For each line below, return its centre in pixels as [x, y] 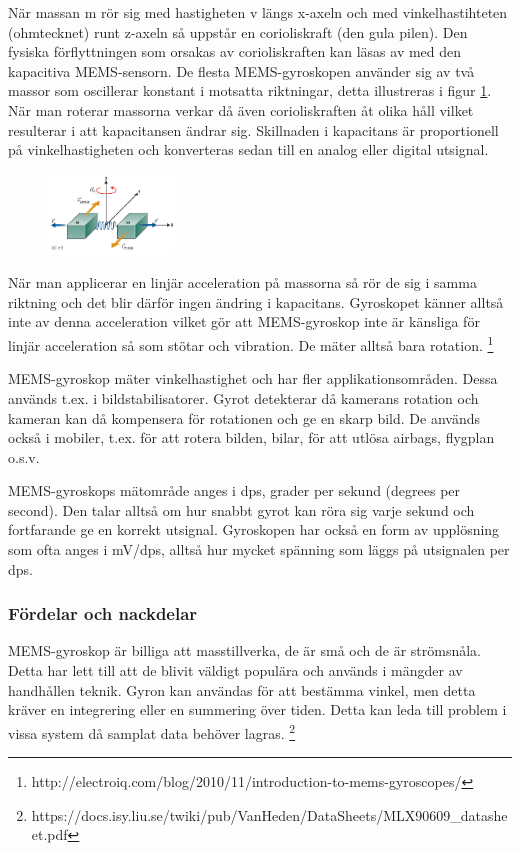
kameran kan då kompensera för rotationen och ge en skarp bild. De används [244, 417]
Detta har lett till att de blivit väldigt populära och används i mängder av [235, 670]
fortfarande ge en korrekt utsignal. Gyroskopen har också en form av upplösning [254, 529]
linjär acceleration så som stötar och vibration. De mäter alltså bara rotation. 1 [251, 343]
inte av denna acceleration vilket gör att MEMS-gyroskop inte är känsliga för [244, 321]
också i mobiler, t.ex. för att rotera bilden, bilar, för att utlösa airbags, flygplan [251, 437]
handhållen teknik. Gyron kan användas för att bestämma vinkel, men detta [242, 689]
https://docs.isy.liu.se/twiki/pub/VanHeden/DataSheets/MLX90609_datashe [269, 814]
